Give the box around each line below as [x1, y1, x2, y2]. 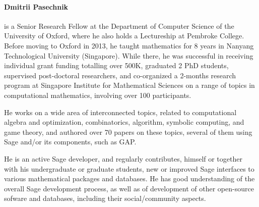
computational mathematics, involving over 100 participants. [4, 89, 191, 100]
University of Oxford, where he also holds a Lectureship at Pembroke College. [4, 30, 244, 41]
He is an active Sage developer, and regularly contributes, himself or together [4, 153, 242, 164]
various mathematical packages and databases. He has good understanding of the [4, 173, 255, 184]
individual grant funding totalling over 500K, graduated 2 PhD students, [4, 60, 229, 71]
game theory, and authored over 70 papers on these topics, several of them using [4, 126, 252, 137]
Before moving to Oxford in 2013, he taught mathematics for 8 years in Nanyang [4, 40, 254, 50]
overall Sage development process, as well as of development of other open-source [4, 183, 254, 193]
